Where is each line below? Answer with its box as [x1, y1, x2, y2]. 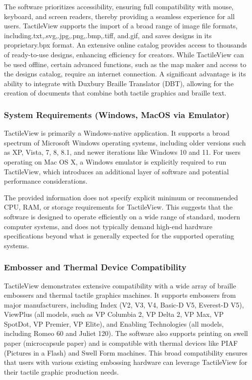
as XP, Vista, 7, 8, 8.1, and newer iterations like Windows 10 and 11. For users [4, 147, 241, 157]
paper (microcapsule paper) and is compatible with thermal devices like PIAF [4, 338, 238, 348]
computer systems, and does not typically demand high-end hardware [4, 221, 212, 231]
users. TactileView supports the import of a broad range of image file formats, [4, 21, 238, 31]
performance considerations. [4, 176, 88, 186]
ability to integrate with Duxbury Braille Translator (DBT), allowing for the [4, 78, 234, 88]
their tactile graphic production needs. [4, 366, 119, 377]
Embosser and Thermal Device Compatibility [4, 261, 187, 273]
